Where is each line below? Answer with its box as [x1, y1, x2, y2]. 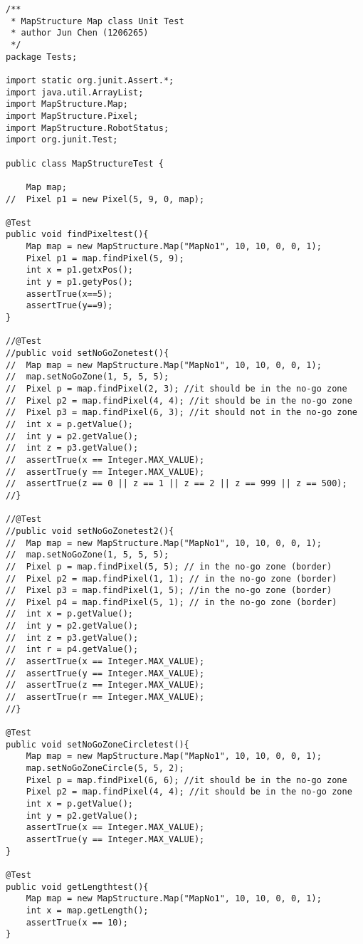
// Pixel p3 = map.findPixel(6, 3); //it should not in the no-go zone [6, 407, 357, 418]
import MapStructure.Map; [6, 99, 128, 110]
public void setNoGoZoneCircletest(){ [6, 739, 189, 750]
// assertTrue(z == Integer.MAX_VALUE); [6, 680, 205, 691]
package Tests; [6, 51, 78, 62]
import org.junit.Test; [6, 135, 118, 145]
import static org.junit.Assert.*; [6, 75, 174, 85]
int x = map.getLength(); [26, 905, 149, 916]
